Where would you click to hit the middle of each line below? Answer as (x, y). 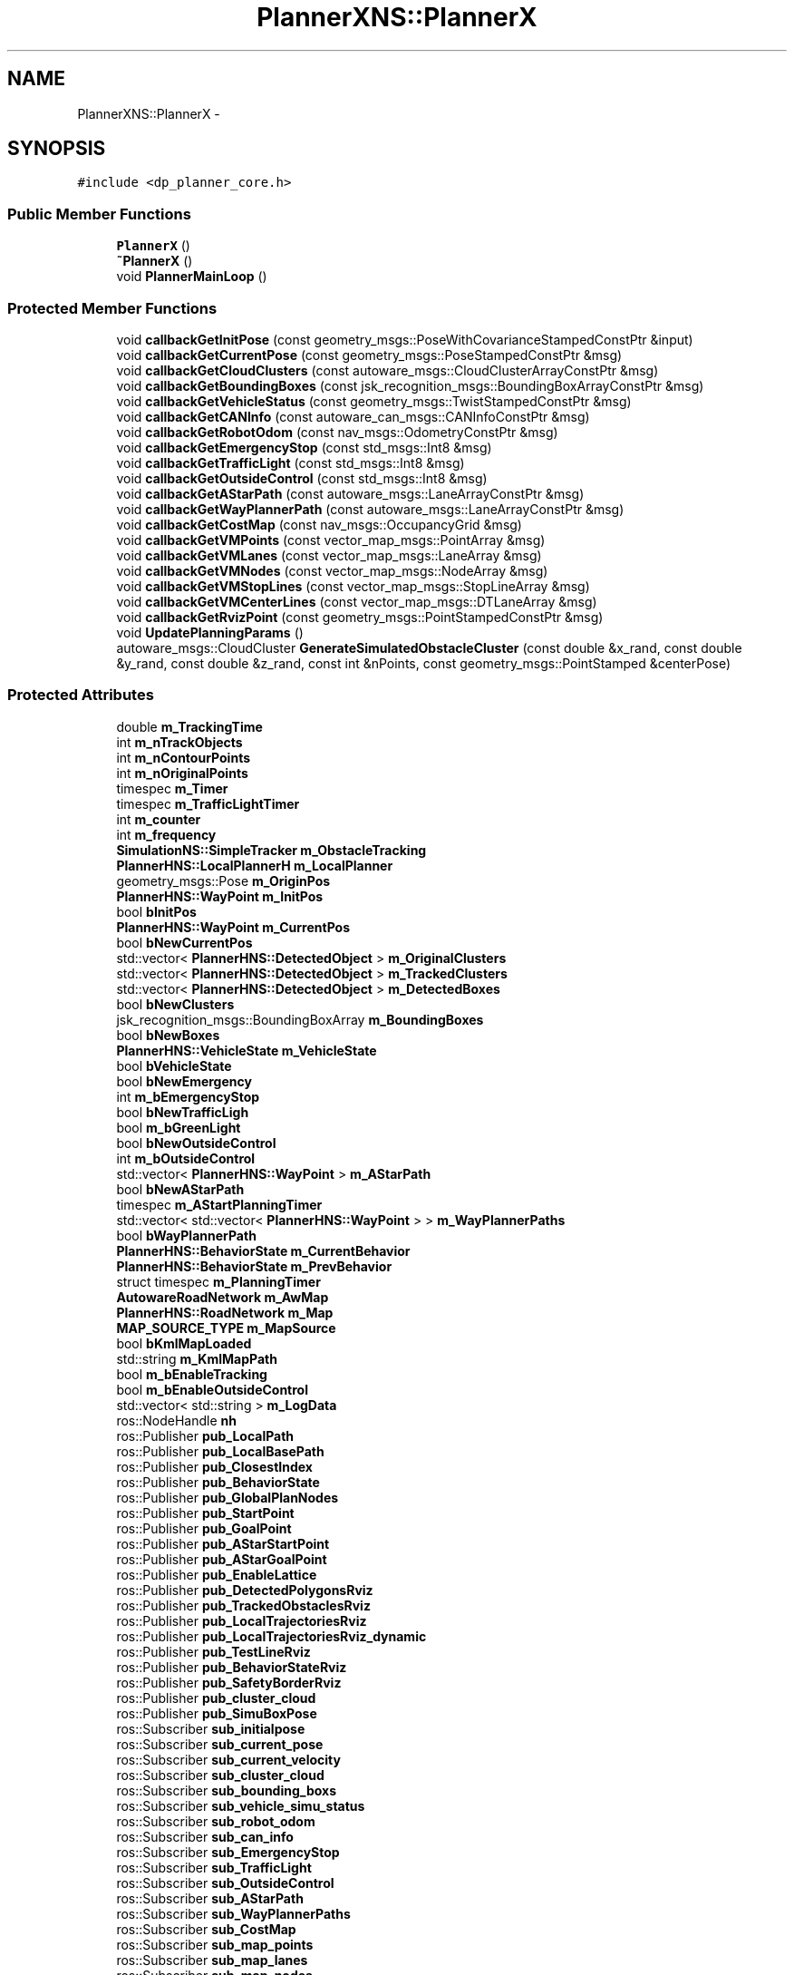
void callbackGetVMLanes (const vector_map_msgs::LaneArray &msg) (329, 555)
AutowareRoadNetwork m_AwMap (223, 1297)
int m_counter (159, 819)
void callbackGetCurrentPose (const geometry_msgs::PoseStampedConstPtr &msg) (369, 355)
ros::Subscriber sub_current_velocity (228, 1759)
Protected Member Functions (112, 308)
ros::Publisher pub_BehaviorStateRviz (232, 1667)
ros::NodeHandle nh (176, 1420)
